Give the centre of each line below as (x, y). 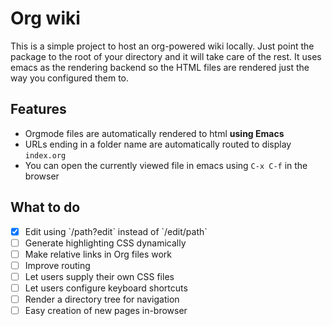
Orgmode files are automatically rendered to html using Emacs (154, 133)
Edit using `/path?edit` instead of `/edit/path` (116, 231)
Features (38, 109)
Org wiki (45, 18)
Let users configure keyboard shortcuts (106, 288)
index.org (45, 155)
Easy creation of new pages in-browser (106, 310)
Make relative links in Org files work (98, 254)
